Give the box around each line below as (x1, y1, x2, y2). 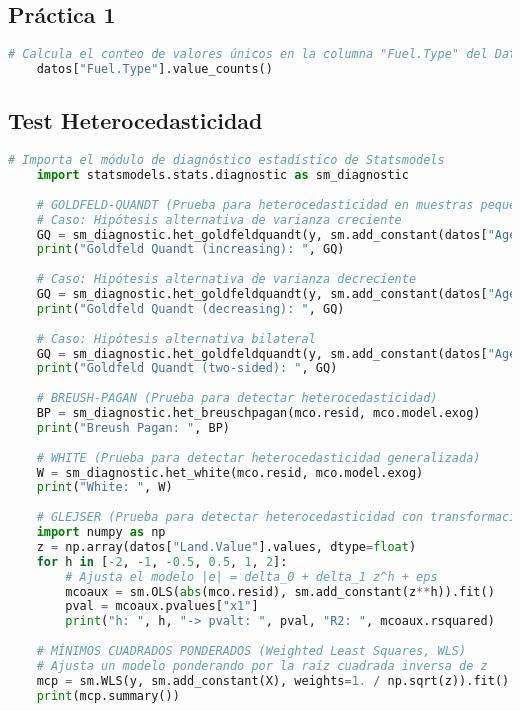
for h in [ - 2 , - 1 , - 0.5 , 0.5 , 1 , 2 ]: (36, 554, 288, 569)
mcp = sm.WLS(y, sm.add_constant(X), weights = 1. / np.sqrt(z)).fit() (36, 673, 510, 688)
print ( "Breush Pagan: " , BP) (36, 420, 230, 435)
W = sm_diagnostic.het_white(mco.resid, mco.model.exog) (36, 465, 424, 480)
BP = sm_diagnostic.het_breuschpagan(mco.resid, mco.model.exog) (36, 406, 481, 421)
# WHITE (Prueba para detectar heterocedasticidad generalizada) (36, 450, 481, 465)
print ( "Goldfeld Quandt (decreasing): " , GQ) (36, 301, 345, 316)
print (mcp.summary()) (36, 688, 180, 703)
